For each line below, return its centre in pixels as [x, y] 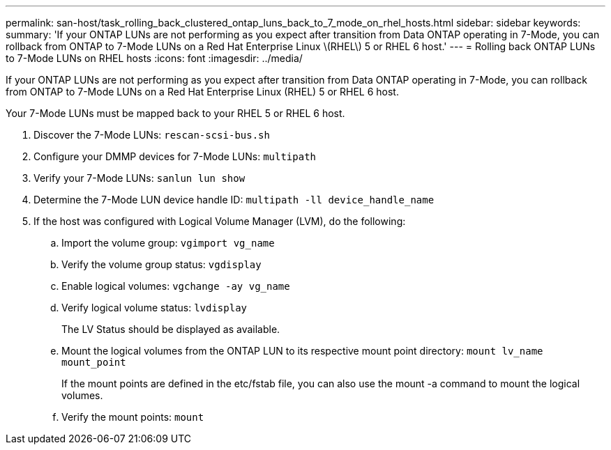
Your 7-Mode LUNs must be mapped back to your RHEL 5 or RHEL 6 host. [175, 113]
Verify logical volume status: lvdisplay [154, 308]
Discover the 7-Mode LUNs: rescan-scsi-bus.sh [152, 135]
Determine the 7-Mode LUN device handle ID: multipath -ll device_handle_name [234, 200]
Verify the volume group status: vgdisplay [161, 264]
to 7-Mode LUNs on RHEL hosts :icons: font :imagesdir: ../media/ [154, 58]
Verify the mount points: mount [133, 417]
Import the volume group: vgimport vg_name [168, 243]
